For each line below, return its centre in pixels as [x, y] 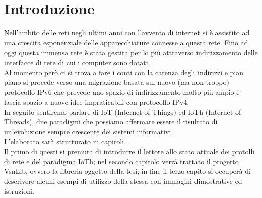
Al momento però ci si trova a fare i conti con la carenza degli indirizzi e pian [124, 72]
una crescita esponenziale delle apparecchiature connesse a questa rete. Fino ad [126, 42]
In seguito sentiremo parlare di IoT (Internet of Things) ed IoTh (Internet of [123, 111]
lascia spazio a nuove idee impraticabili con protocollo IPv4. [97, 102]
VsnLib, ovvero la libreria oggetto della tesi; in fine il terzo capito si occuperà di [127, 171]
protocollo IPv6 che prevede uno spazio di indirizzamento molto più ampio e [122, 92]
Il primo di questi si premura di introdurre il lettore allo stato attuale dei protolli [129, 151]
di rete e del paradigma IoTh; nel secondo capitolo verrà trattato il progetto [121, 161]
